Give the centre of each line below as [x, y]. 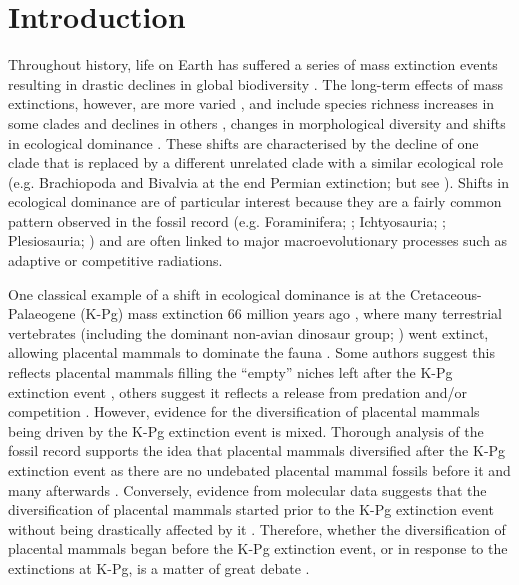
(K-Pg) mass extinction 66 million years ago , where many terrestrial [291, 313]
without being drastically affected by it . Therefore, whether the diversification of [257, 528]
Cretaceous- [445, 293]
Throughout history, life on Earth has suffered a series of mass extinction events [253, 64]
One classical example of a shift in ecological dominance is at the [207, 293]
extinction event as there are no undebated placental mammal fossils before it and [259, 470]
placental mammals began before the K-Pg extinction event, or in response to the [258, 548]
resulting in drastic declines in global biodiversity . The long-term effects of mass [255, 83]
